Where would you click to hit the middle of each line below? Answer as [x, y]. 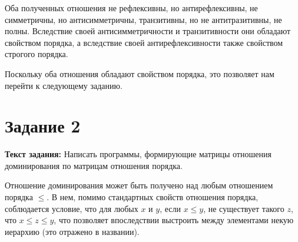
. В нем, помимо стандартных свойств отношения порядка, [153, 197]
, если [170, 208]
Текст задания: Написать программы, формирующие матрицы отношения [138, 154]
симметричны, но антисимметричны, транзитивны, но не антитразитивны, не [143, 19]
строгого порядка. [37, 54]
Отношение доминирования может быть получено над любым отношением [139, 185]
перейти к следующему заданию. [64, 85]
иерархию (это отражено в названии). [72, 231]
